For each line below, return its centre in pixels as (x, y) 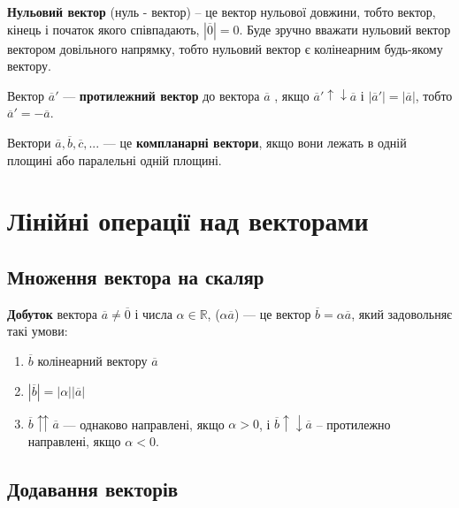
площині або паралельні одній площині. (115, 159)
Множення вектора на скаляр (136, 276)
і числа (153, 313)
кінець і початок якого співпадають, (103, 29)
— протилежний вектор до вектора (161, 95)
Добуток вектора (53, 313)
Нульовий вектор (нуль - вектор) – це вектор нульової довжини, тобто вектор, (222, 11)
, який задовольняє (402, 313)
